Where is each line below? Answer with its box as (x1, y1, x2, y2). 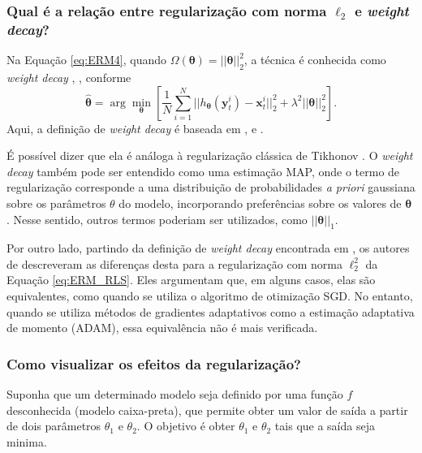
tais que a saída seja (274, 417, 375, 434)
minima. (6, 433, 47, 450)
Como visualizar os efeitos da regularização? (6, 353, 301, 373)
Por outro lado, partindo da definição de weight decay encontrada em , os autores (6, 239, 410, 257)
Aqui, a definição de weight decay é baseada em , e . (6, 119, 264, 136)
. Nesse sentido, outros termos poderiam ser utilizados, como (6, 210, 308, 227)
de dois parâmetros (6, 417, 101, 434)
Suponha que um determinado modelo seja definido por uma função (6, 386, 343, 403)
